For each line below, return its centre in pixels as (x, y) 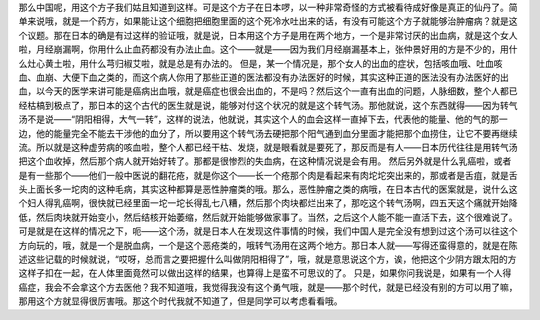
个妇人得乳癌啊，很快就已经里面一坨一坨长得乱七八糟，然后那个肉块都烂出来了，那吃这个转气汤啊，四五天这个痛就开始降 (268, 203)
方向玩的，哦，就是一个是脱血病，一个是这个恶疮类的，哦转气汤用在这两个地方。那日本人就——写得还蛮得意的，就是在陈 (268, 245)
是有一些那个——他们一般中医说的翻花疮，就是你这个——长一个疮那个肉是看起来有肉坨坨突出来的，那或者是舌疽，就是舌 (268, 175)
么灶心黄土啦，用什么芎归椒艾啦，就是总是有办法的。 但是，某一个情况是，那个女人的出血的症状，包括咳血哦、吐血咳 (260, 63)
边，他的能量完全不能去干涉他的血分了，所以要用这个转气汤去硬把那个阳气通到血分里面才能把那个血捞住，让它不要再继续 (268, 133)
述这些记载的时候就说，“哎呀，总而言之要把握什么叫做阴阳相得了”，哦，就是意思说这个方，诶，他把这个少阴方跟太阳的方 (267, 259)
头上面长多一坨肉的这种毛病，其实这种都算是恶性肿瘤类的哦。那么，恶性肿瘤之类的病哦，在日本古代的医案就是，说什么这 (268, 189)
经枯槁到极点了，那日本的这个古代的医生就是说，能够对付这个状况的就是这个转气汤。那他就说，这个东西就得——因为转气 (268, 105)
